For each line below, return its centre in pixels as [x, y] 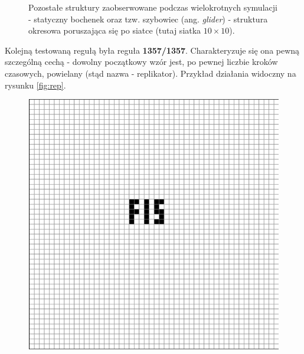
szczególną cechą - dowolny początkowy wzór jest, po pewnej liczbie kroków [141, 62]
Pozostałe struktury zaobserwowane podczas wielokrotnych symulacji [153, 7]
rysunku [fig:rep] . [35, 85]
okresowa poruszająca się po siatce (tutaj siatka [115, 30]
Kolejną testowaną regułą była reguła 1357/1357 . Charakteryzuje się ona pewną [152, 50]
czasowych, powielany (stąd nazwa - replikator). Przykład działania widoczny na [151, 73]
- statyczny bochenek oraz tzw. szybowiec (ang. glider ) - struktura [148, 19]
